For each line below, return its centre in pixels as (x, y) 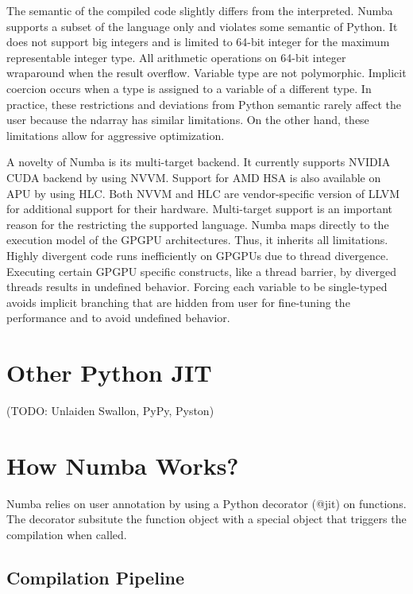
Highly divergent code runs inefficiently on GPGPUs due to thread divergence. (198, 255)
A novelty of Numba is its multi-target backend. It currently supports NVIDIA (199, 162)
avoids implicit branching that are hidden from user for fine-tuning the (178, 302)
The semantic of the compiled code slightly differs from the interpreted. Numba (200, 10)
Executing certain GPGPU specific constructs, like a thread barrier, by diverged (201, 271)
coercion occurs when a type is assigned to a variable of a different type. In (189, 88)
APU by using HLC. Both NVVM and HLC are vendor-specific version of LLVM (203, 193)
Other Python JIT (109, 373)
